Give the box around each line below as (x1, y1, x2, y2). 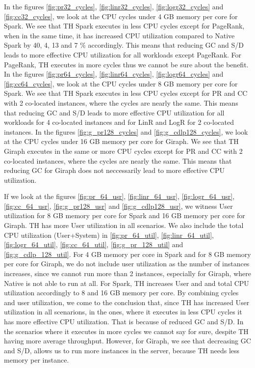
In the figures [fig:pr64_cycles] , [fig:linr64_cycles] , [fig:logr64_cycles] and (4, 69, 224, 79)
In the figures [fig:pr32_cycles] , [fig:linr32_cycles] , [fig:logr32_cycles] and (4, 1, 224, 11)
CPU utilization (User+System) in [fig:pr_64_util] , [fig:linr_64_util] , (4, 229, 214, 240)
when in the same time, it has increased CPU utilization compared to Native (4, 30, 235, 40)
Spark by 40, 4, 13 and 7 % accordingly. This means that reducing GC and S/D (4, 40, 244, 50)
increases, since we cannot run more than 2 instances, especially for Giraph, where (4, 268, 251, 279)
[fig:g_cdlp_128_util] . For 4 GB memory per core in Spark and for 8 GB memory (4, 249, 251, 259)
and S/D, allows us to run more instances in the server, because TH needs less (4, 345, 240, 355)
